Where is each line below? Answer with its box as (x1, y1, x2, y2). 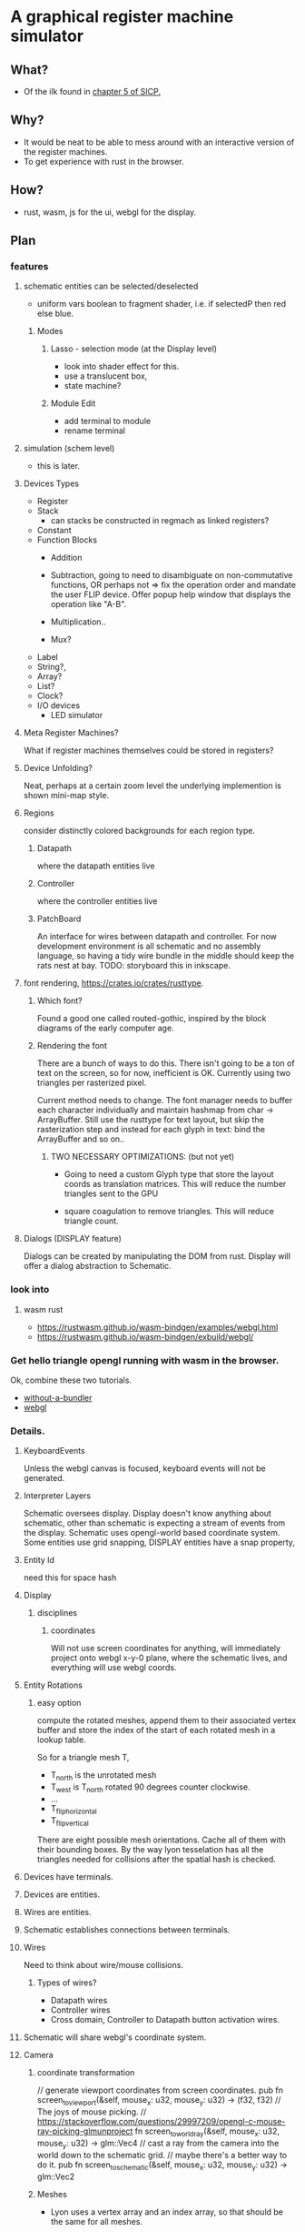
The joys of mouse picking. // (36, 2106, 147, 2117)
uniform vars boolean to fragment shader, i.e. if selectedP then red (36, 299, 287, 309)
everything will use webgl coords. (50, 1662, 177, 1673)
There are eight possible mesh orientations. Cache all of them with (36, 1834, 286, 1845)
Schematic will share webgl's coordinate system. (23, 2032, 207, 2043)
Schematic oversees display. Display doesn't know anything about (23, 1508, 271, 1519)
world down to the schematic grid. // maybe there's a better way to (36, 2149, 288, 2160)
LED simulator (50, 710, 103, 721)
